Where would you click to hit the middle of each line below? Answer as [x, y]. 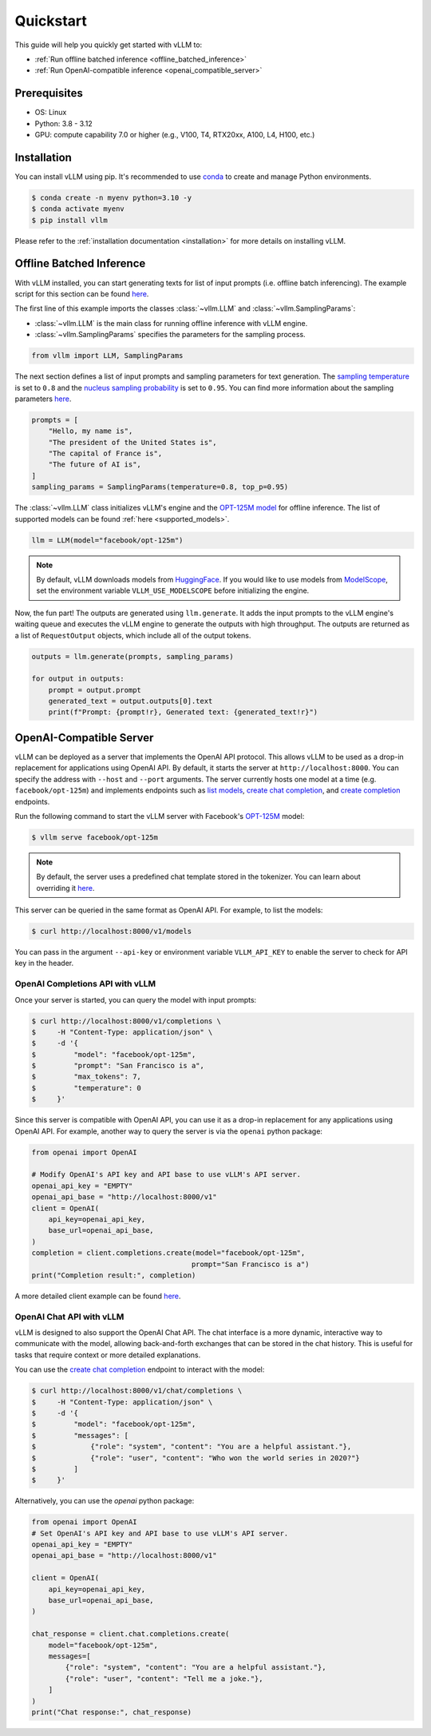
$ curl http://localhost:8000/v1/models [111, 932]
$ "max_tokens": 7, [86, 1077]
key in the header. [44, 963]
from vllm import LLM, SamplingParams [107, 356]
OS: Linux [51, 113]
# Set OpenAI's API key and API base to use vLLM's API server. [160, 1533]
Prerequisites [49, 93]
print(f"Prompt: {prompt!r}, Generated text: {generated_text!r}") [183, 712]
